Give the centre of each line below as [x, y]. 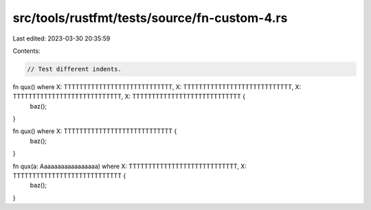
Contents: [26, 51]
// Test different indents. [74, 69]
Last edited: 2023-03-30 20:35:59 [61, 38]
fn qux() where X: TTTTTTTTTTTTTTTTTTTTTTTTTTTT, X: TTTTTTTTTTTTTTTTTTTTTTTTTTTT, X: [157, 86]
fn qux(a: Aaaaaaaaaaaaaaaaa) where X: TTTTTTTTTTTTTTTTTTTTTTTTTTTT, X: [130, 166]
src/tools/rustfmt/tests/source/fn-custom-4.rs [150, 18]
